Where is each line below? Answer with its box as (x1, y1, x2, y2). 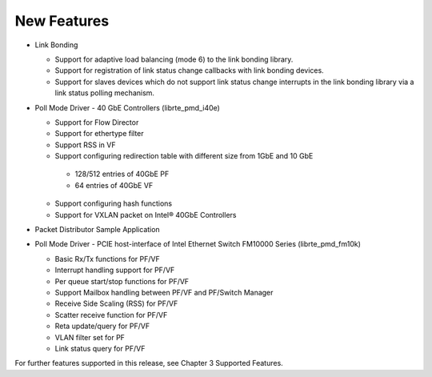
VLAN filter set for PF (54, 332, 126, 342)
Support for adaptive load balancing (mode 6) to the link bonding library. (54, 54, 294, 64)
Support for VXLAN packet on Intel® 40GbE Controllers (54, 210, 237, 219)
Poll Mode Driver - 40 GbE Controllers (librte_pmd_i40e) (34, 102, 220, 112)
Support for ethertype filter (54, 129, 144, 138)
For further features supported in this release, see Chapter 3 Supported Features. (14, 359, 283, 368)
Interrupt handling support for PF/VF (54, 265, 175, 275)
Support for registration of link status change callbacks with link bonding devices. (54, 66, 324, 75)
